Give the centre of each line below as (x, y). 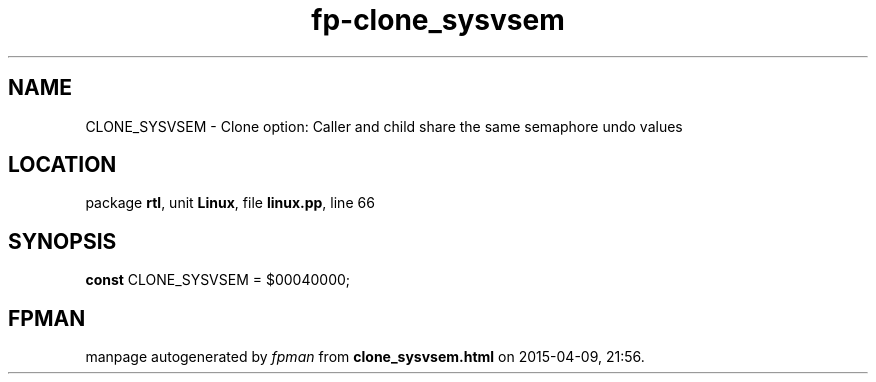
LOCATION (62, 165)
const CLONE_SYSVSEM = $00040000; (218, 280)
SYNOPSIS (62, 241)
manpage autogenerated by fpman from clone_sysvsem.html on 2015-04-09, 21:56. (365, 357)
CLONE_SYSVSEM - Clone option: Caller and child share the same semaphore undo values (384, 126)
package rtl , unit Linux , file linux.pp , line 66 (230, 203)
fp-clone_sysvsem (438, 20)
